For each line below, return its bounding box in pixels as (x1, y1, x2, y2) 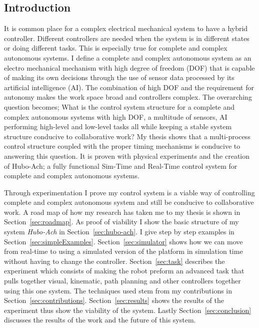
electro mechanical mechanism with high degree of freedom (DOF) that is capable (4, 62, 255, 73)
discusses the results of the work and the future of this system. (4, 314, 196, 325)
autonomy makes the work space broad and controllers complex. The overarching (4, 92, 252, 102)
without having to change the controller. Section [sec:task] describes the (4, 255, 225, 266)
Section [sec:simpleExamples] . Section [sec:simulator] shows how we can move (4, 236, 243, 246)
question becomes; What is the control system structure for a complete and (4, 101, 235, 112)
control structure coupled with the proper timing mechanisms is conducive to (4, 141, 240, 151)
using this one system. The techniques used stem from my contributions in (4, 285, 232, 295)
